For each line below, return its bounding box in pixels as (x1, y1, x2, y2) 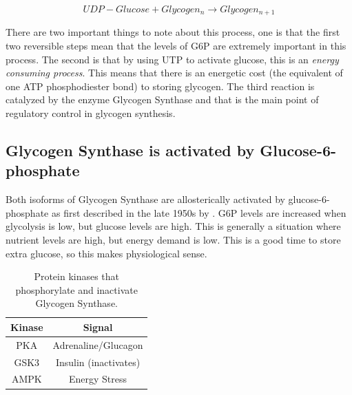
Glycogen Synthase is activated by (6, 140, 255, 160)
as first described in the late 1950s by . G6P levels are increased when (51, 205, 346, 220)
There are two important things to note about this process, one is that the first (6, 25, 340, 39)
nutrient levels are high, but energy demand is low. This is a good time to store (6, 232, 341, 246)
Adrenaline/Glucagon (52, 337, 143, 352)
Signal (83, 319, 113, 334)
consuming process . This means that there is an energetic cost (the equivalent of (6, 65, 343, 80)
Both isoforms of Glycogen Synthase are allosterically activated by (6, 192, 285, 206)
